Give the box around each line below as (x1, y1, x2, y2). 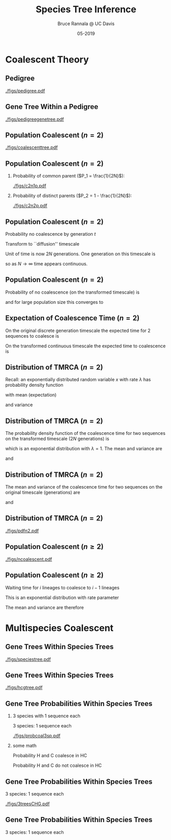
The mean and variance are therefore (5, 604, 84, 610)
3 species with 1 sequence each (12, 713, 81, 719)
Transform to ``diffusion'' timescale (5, 241, 79, 247)
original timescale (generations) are (5, 490, 80, 496)
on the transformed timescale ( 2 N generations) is (5, 436, 110, 442)
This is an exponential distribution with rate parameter (5, 594, 119, 601)
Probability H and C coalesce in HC (12, 753, 87, 759)
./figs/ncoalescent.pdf (5, 556, 52, 562)
